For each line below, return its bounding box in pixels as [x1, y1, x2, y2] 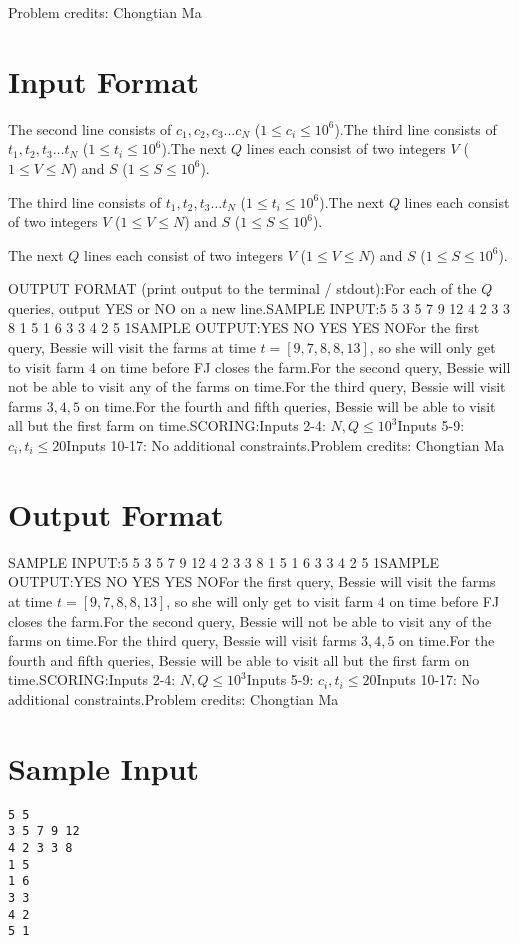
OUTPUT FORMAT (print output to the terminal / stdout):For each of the [8, 278, 477, 299]
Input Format [8, 60, 200, 101]
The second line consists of [8, 118, 172, 139]
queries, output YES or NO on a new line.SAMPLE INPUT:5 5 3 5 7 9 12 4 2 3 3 [8, 297, 511, 318]
